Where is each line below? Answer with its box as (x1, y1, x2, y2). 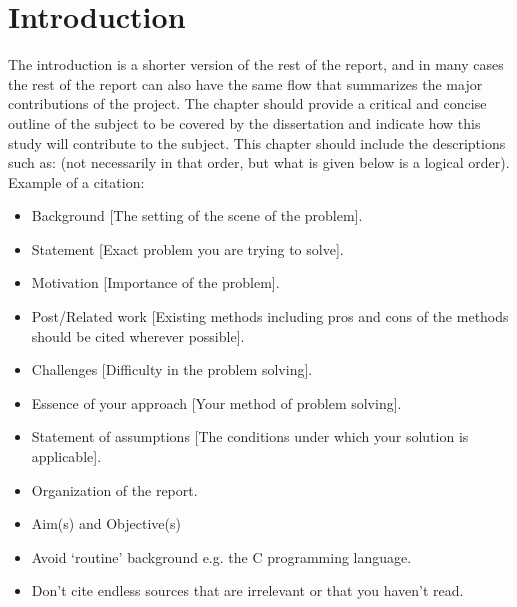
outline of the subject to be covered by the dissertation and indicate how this (8, 112, 481, 133)
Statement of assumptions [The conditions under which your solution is (31, 426, 469, 447)
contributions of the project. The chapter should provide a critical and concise (8, 93, 487, 114)
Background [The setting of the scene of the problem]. (31, 205, 363, 226)
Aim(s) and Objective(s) (31, 513, 181, 534)
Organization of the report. (31, 479, 198, 500)
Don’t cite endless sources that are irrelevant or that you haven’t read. (31, 580, 464, 601)
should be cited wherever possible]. (31, 325, 245, 346)
